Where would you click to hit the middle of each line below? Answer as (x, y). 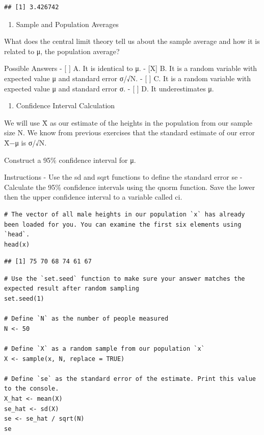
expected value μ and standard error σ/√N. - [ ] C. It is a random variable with (128, 78)
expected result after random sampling (72, 289)
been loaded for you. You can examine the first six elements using (123, 224)
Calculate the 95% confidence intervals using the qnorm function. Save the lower (130, 187)
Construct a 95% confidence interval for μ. (70, 160)
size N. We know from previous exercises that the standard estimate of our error (129, 132)
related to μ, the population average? (62, 51)
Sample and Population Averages (67, 24)
